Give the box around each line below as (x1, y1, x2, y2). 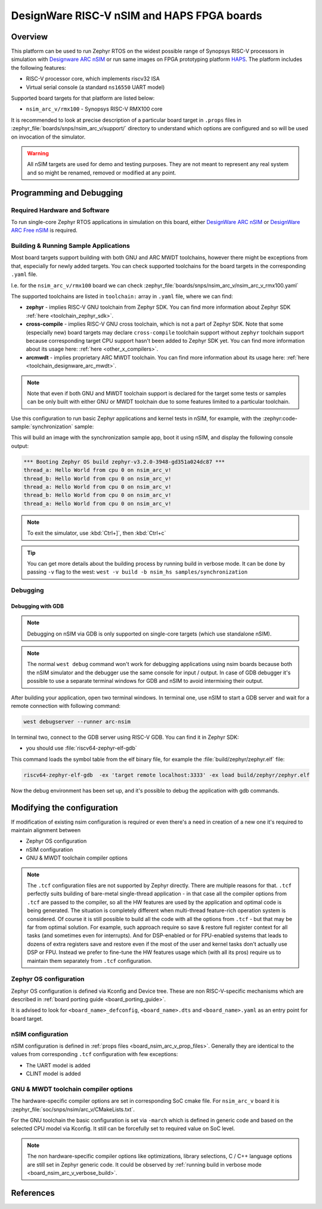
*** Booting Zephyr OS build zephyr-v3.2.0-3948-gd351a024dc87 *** (23, 458, 225, 465)
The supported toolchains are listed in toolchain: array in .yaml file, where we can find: (11, 293, 233, 300)
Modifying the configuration (11, 802, 119, 812)
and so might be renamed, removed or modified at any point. (27, 169, 177, 176)
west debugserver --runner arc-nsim (23, 719, 131, 725)
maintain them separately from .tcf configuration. (27, 957, 152, 964)
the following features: (11, 64, 67, 71)
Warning (27, 149, 49, 157)
